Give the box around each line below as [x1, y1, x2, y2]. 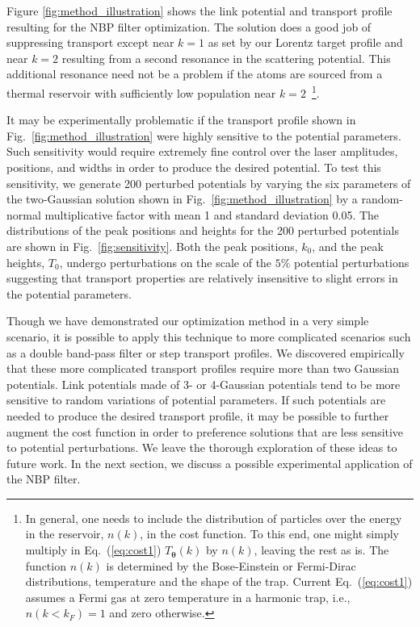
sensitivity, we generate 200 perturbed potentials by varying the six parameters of [6, 174, 411, 191]
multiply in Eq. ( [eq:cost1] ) [25, 541, 162, 558]
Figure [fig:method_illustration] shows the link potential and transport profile [6, 2, 393, 19]
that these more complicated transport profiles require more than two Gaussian [6, 360, 400, 377]
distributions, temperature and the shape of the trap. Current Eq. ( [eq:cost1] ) [25, 573, 413, 590]
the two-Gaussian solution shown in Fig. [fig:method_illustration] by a [6, 190, 358, 207]
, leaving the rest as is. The [254, 541, 389, 558]
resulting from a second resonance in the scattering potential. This [61, 49, 391, 66]
